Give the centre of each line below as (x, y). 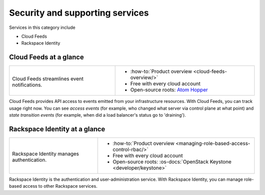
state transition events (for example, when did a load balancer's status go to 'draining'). (97, 115)
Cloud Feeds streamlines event (48, 79)
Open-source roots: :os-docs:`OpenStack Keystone (172, 162)
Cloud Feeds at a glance (47, 57)
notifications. (27, 85)
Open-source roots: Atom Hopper (169, 90)
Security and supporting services (79, 13)
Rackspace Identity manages (46, 153)
